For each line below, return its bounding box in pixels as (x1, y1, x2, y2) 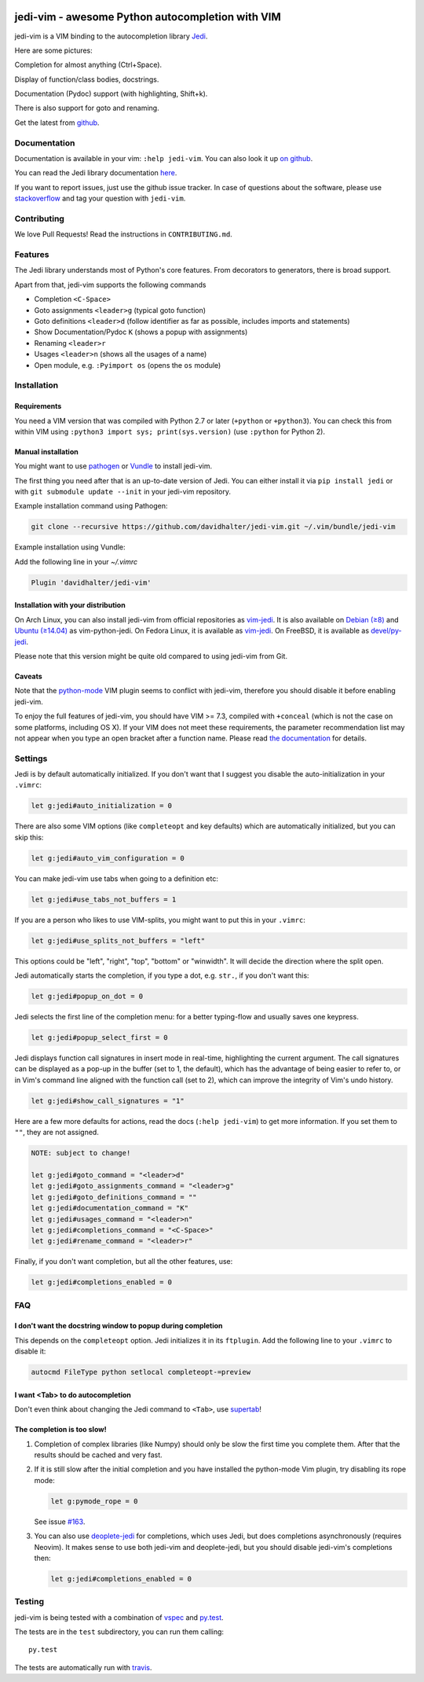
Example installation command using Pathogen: (14, 501, 168, 511)
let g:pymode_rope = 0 (50, 1497, 138, 1505)
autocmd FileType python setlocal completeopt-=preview (31, 1368, 251, 1377)
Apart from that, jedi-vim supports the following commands (14, 280, 207, 289)
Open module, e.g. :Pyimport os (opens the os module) (34, 360, 221, 369)
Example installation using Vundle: (14, 542, 126, 552)
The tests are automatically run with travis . (14, 1662, 152, 1672)
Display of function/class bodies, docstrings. (14, 75, 159, 84)
